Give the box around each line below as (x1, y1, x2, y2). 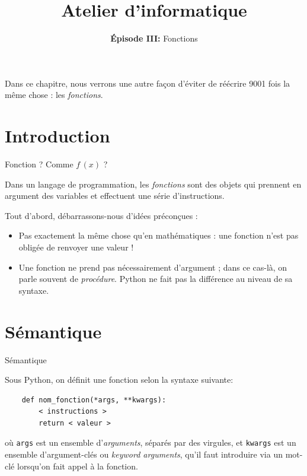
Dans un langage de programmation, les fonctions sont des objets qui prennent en (5, 177, 302, 190)
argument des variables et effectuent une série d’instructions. (5, 189, 225, 202)
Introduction (5, 123, 110, 148)
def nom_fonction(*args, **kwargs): (21, 395, 167, 404)
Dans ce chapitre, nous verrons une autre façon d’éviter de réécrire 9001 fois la (5, 77, 290, 89)
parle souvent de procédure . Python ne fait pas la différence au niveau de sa (18, 272, 293, 285)
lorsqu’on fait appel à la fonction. (17, 459, 138, 472)
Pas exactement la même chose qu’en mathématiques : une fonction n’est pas (18, 229, 299, 242)
